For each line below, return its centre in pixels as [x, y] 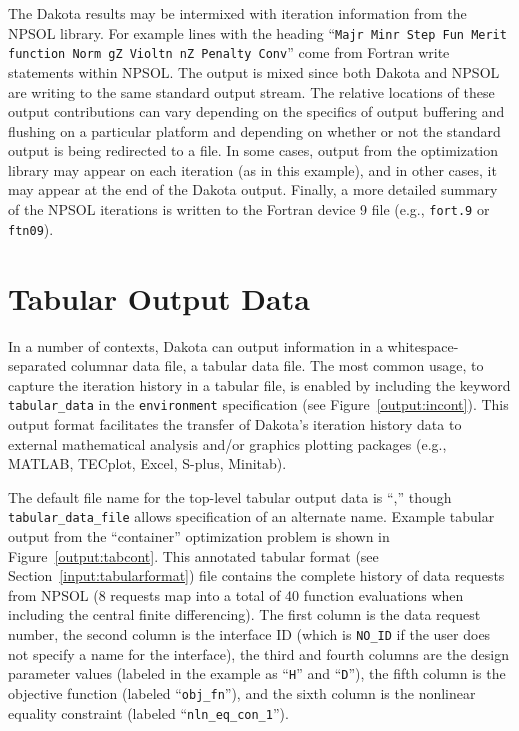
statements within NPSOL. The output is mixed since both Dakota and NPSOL [254, 71]
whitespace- [423, 345]
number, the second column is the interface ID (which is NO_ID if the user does [249, 633]
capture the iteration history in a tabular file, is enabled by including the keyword [259, 384]
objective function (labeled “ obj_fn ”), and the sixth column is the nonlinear [242, 692]
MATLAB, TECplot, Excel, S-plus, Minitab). [147, 463]
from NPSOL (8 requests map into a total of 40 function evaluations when [236, 594]
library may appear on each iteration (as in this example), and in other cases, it [252, 169]
